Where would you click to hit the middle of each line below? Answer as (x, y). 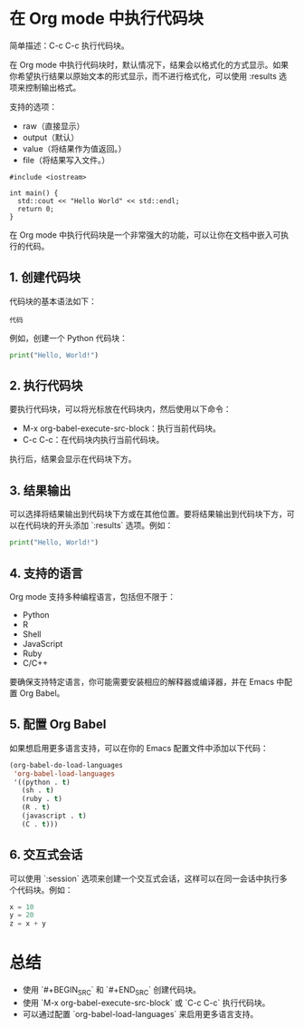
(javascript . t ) (54, 816)
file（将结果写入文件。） (66, 160)
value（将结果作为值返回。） (74, 148)
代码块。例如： (45, 889)
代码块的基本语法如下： (53, 301)
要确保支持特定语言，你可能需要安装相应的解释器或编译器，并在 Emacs (142, 681)
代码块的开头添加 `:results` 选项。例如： (99, 525)
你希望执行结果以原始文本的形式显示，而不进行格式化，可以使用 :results (143, 76)
